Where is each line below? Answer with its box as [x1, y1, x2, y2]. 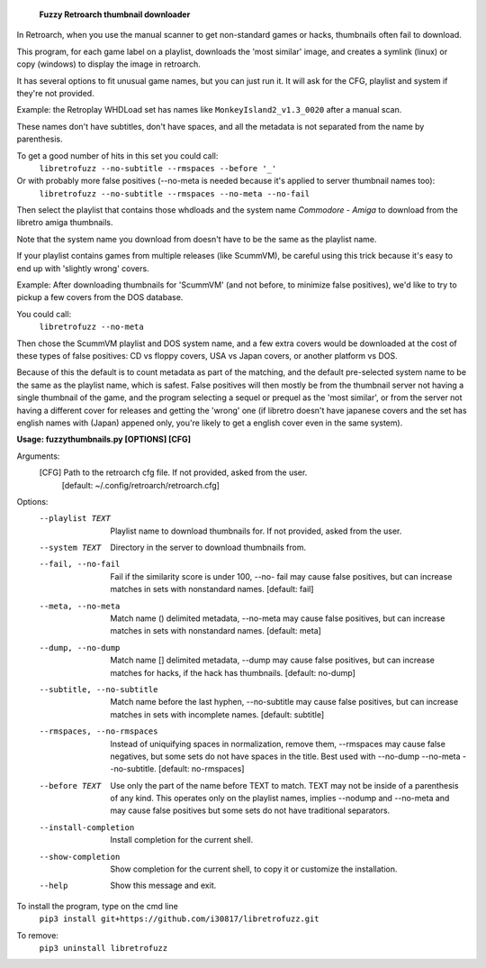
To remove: [16, 929, 58, 941]
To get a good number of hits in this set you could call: [16, 150, 219, 161]
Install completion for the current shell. [110, 835, 254, 845]
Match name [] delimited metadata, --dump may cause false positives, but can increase [110, 654, 436, 666]
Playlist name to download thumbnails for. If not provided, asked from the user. [110, 525, 402, 536]
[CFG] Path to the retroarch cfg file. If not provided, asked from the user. [39, 467, 308, 478]
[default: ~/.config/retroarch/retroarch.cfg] [61, 479, 220, 490]
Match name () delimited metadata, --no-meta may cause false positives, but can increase [110, 613, 445, 624]
